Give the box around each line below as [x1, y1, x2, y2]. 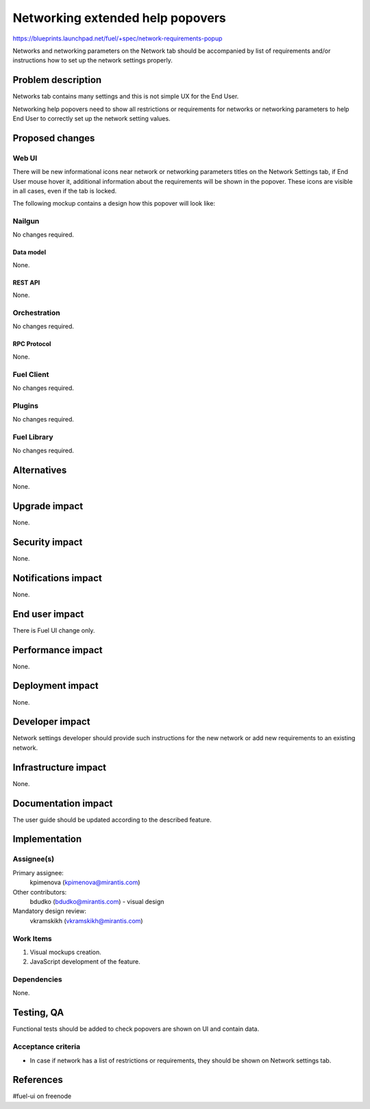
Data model [12, 248, 47, 256]
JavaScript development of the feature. [29, 958, 140, 966]
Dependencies [12, 975, 63, 984]
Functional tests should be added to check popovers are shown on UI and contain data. [12, 1025, 260, 1033]
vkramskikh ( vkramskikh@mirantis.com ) [29, 916, 143, 925]
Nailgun [12, 217, 40, 226]
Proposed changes [12, 132, 95, 144]
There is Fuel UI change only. [12, 626, 95, 634]
